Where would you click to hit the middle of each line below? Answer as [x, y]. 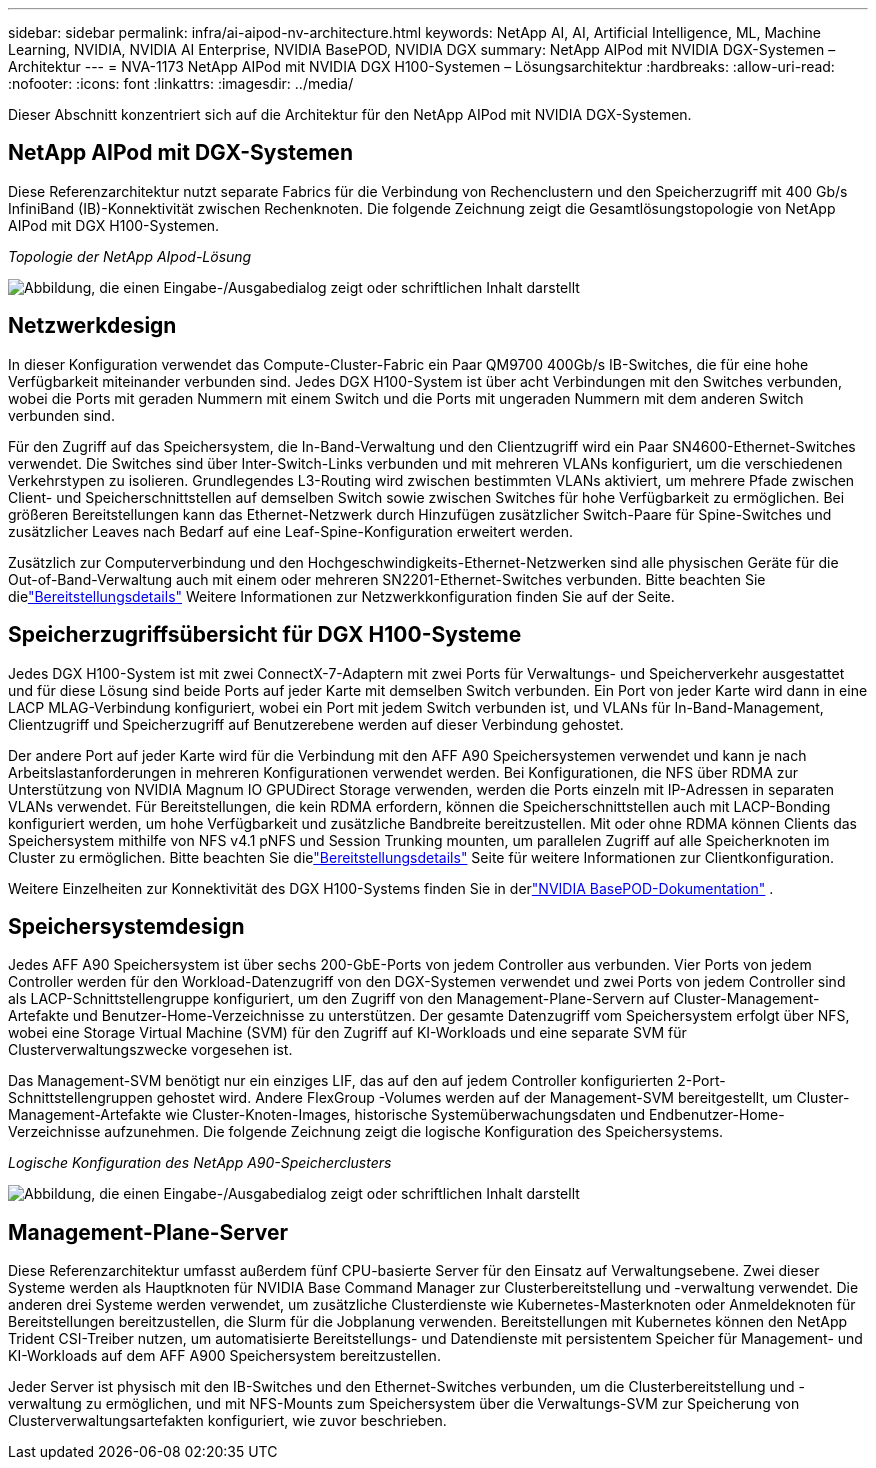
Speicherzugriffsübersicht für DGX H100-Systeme [265, 635]
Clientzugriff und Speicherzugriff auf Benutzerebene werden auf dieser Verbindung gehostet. [316, 724]
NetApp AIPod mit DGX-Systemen [180, 153]
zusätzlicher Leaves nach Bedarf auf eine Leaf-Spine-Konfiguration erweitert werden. [290, 531]
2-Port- [701, 1081]
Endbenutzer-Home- [716, 1115]
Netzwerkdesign [92, 326]
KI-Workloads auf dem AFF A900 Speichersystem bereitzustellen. [224, 1356]
